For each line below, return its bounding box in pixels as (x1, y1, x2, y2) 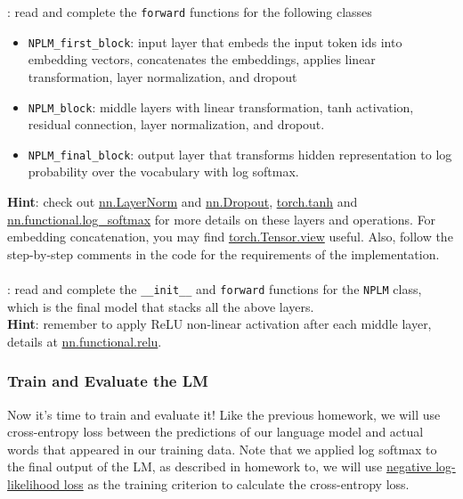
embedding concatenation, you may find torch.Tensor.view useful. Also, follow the (7, 227, 453, 246)
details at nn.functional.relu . (7, 331, 162, 350)
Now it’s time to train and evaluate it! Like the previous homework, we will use (7, 405, 441, 423)
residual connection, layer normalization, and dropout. (28, 115, 325, 134)
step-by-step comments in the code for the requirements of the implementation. (7, 244, 440, 263)
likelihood (7, 475, 61, 493)
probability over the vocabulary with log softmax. (28, 162, 299, 181)
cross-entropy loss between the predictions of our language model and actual (7, 422, 424, 441)
